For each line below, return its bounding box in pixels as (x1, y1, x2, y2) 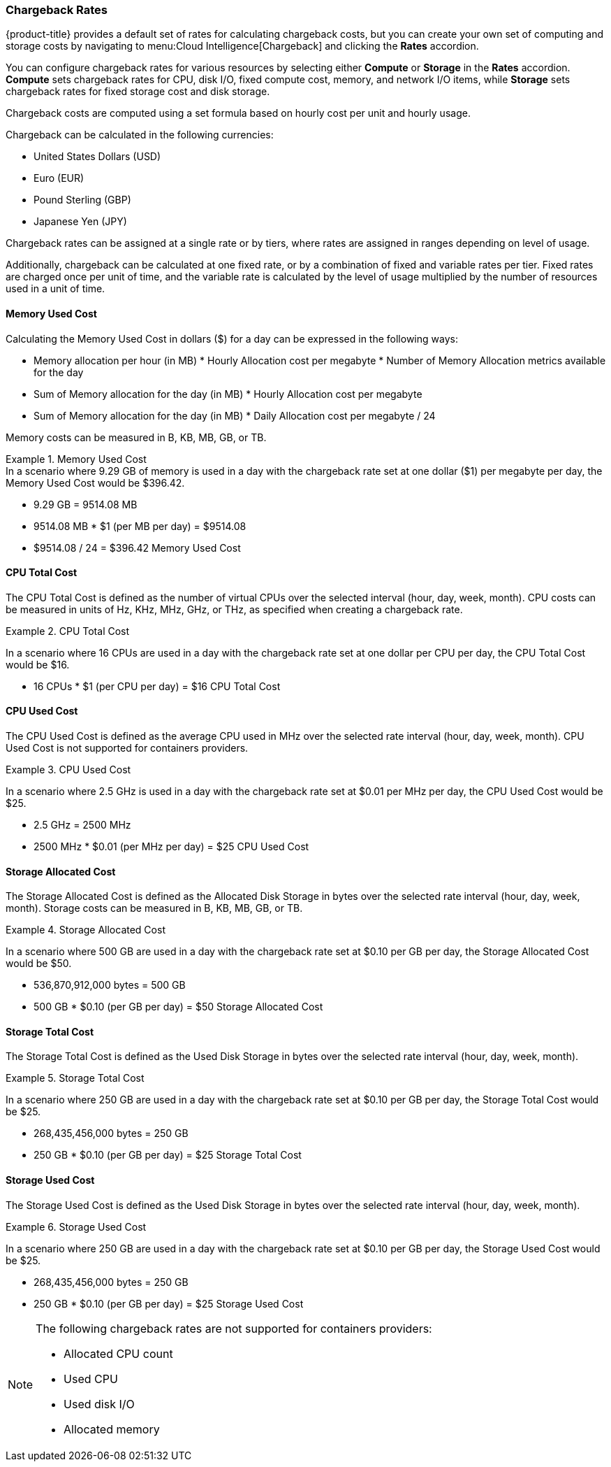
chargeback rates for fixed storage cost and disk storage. (6, 85, 270, 98)
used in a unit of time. (6, 282, 105, 295)
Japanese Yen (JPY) (34, 215, 127, 228)
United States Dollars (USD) (34, 150, 161, 163)
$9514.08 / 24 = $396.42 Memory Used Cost (34, 541, 241, 554)
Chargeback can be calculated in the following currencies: (6, 129, 274, 141)
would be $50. (6, 957, 72, 970)
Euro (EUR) (34, 172, 84, 185)
